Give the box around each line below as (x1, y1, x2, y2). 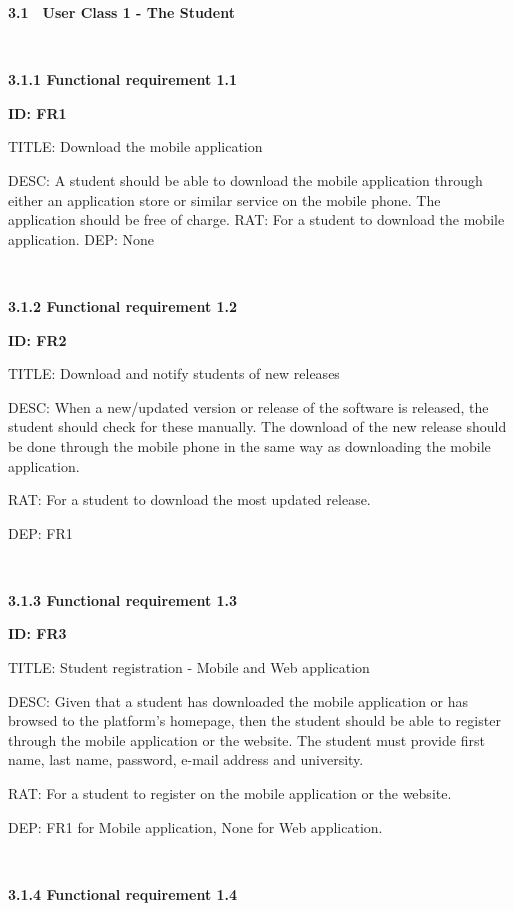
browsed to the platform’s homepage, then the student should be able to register (8, 710, 501, 731)
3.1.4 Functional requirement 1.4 (8, 883, 238, 904)
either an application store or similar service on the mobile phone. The (8, 189, 441, 210)
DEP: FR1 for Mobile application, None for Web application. (8, 816, 383, 837)
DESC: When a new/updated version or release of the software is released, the (8, 396, 489, 417)
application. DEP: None (8, 228, 155, 249)
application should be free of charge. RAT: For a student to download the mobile (8, 209, 505, 230)
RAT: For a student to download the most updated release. (8, 489, 371, 510)
